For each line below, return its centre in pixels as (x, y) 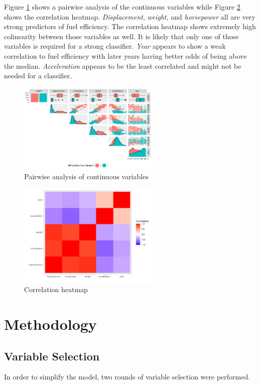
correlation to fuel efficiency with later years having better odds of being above (125, 55)
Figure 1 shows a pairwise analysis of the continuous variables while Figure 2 (122, 7)
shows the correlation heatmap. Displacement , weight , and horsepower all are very (130, 16)
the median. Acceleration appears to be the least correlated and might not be (123, 66)
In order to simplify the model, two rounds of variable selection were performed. (127, 377)
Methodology (50, 324)
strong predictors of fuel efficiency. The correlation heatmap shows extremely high (130, 26)
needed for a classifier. (38, 76)
